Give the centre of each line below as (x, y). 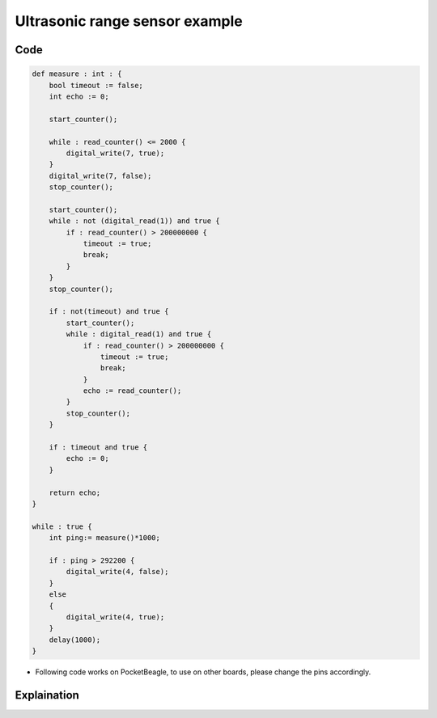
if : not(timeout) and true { (109, 312)
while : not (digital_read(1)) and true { (134, 221)
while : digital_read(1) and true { (139, 334)
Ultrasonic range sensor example (129, 21)
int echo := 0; (79, 96)
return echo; (75, 492)
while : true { (62, 526)
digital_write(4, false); (117, 572)
